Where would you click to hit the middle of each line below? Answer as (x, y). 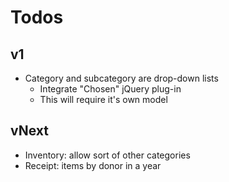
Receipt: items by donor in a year (93, 165)
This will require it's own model (103, 99)
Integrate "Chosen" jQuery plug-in (110, 89)
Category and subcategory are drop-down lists (121, 78)
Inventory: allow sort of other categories (107, 155)
